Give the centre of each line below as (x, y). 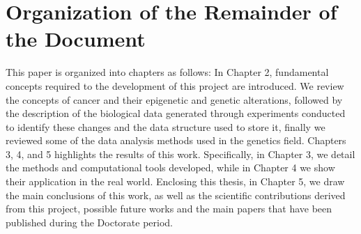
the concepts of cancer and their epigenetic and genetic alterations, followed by (174, 99)
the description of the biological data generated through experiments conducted (176, 113)
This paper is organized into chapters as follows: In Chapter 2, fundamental (167, 72)
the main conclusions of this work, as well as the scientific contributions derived (176, 195)
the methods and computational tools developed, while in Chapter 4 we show (170, 167)
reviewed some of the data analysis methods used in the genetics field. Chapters (176, 140)
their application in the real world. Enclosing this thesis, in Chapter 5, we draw (175, 181)
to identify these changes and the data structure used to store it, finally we (166, 126)
